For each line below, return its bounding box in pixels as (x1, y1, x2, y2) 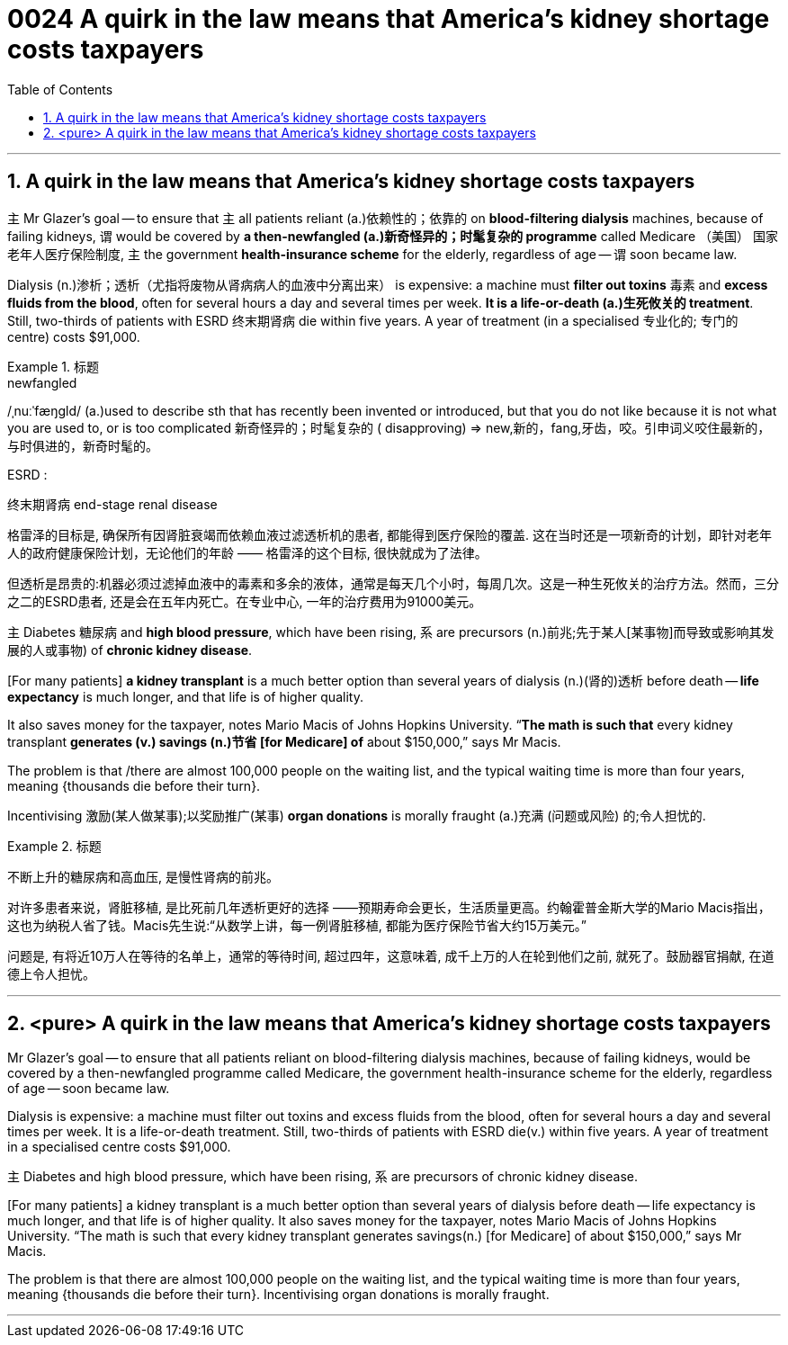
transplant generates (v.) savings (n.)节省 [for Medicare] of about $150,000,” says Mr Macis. (7, 733, 561, 749)
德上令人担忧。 (7, 965, 95, 982)
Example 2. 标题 (7, 838, 102, 854)
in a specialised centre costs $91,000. (7, 1139, 231, 1155)
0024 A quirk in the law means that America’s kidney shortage (7, 4, 770, 34)
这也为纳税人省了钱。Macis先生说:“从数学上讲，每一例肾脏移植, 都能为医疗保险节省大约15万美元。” (7, 917, 587, 933)
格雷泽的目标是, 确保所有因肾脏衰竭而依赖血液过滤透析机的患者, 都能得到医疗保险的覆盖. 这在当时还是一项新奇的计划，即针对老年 (7, 526, 772, 542)
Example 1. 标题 (7, 358, 99, 374)
